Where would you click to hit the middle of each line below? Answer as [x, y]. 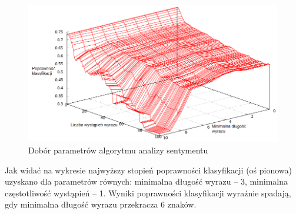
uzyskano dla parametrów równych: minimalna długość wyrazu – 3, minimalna [147, 181]
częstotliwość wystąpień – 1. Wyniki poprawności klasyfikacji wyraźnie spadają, [148, 193]
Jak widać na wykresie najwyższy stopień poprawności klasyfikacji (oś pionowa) [149, 170]
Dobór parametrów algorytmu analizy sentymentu [118, 150]
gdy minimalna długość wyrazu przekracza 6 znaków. [101, 204]
